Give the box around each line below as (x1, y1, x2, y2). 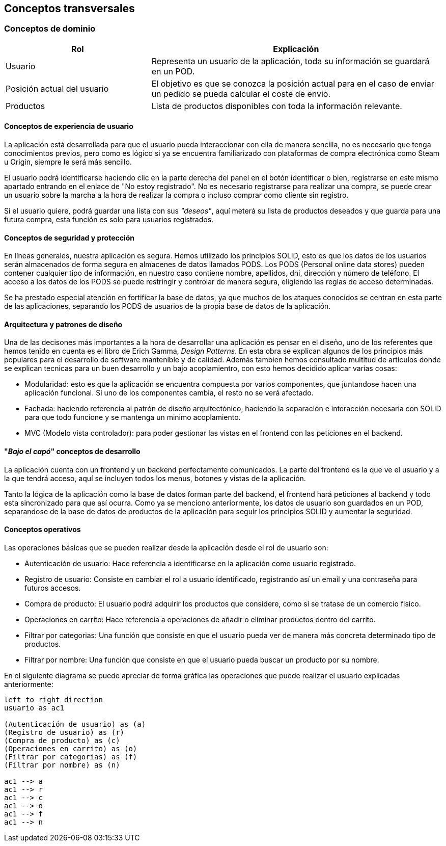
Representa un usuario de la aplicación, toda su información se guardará (151, 56, 430, 66)
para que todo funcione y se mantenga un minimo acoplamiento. (24, 413, 241, 422)
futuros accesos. (24, 583, 81, 592)
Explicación (273, 43, 319, 54)
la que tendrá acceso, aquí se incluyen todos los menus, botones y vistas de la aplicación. (4, 473, 306, 483)
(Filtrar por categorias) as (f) (4, 752, 137, 761)
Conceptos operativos (4, 525, 81, 534)
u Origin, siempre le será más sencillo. (4, 157, 132, 167)
